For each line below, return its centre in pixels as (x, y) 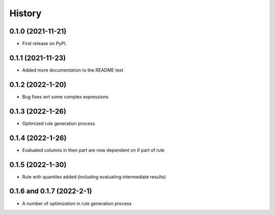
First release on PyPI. (45, 44)
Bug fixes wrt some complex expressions (65, 97)
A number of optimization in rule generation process (77, 203)
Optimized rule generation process (59, 123)
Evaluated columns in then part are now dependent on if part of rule (93, 150)
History (25, 13)
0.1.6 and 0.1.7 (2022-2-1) (51, 191)
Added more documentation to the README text (73, 70)
